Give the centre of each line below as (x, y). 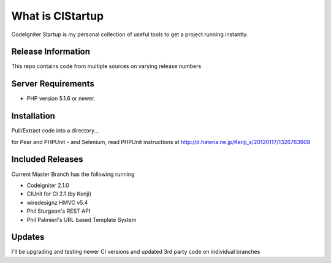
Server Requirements (53, 84)
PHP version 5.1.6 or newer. (61, 99)
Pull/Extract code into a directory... (55, 131)
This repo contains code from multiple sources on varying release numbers (106, 66)
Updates (28, 237)
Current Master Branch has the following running (73, 174)
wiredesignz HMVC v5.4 (57, 202)
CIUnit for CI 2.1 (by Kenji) (59, 194)
